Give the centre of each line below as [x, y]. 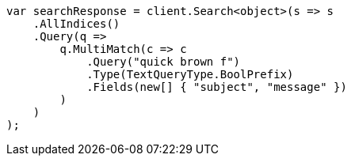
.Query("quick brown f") [164, 62]
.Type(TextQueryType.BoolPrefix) [190, 74]
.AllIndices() [76, 24]
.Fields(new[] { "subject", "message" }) [217, 87]
